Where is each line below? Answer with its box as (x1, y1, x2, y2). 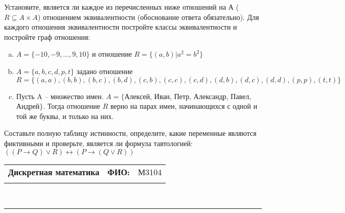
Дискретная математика (8, 165, 100, 178)
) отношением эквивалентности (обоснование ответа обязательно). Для (37, 11, 259, 22)
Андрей (16, 101, 40, 111)
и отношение (92, 49, 132, 59)
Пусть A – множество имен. (16, 90, 104, 101)
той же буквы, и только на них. (16, 110, 114, 121)
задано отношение (76, 65, 133, 76)
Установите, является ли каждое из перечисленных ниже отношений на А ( (4, 2, 239, 12)
